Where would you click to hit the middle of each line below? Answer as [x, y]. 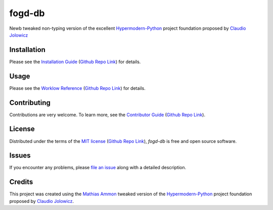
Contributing [30, 103]
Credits [21, 182]
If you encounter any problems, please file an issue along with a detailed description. [98, 168]
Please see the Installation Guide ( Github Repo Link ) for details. [75, 62]
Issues [20, 156]
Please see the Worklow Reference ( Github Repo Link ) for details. [78, 88]
